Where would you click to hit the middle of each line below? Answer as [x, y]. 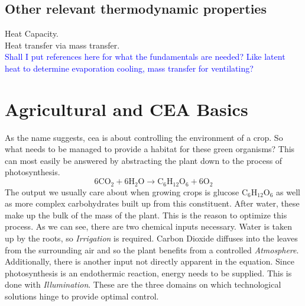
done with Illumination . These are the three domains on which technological [143, 284]
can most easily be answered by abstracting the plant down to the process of [144, 160]
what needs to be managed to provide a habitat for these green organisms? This [150, 149]
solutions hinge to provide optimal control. [82, 296]
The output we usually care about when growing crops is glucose [122, 191]
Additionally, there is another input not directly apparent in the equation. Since [150, 261]
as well [288, 191]
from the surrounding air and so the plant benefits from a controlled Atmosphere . [152, 249]
